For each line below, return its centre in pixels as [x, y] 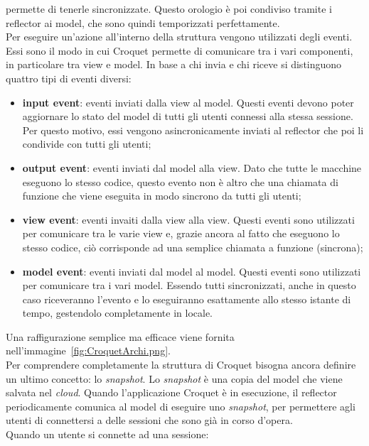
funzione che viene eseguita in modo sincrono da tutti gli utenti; [162, 196]
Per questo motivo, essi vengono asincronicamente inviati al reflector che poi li [193, 130]
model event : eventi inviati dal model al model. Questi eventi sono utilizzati [192, 271]
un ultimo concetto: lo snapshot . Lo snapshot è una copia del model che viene [174, 378]
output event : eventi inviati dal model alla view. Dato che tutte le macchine [192, 167]
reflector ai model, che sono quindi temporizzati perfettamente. [143, 22]
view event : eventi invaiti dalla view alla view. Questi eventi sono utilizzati [188, 219]
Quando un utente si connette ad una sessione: [107, 434]
